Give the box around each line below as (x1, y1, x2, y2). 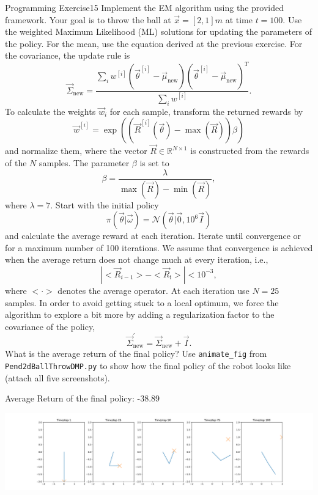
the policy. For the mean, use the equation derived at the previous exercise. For (5, 37, 303, 50)
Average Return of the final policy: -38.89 (5, 392, 160, 405)
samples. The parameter (39, 156, 130, 169)
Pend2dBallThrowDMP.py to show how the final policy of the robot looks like (5, 359, 291, 372)
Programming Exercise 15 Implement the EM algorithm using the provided (5, 1, 284, 13)
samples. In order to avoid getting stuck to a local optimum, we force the (5, 296, 279, 309)
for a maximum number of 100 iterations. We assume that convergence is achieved (5, 241, 313, 254)
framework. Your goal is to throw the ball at (5, 13, 171, 26)
